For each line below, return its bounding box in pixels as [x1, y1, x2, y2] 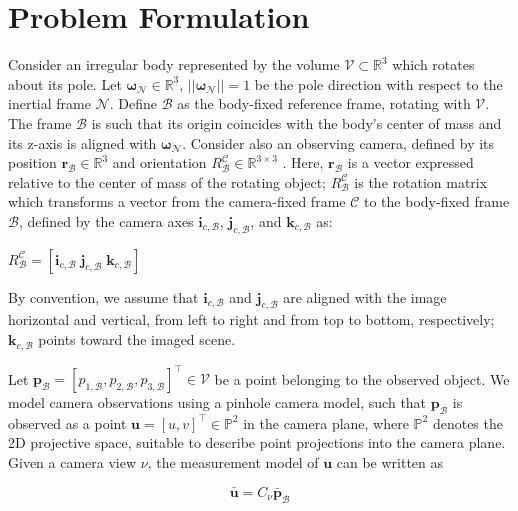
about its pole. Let [8, 73, 122, 94]
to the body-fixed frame [364, 191, 510, 212]
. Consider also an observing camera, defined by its [182, 132, 495, 153]
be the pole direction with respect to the [254, 73, 503, 94]
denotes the [432, 412, 503, 433]
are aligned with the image [283, 286, 447, 307]
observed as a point [8, 412, 127, 433]
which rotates [392, 54, 475, 75]
